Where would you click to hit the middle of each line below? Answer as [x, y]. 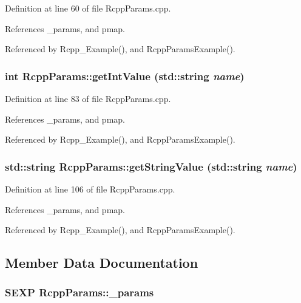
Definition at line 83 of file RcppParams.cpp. [88, 98]
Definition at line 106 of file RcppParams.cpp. [90, 189]
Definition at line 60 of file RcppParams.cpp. [88, 8]
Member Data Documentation [102, 263]
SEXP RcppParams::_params [79, 292]
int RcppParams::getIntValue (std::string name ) [125, 76]
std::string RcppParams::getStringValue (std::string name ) [151, 166]
